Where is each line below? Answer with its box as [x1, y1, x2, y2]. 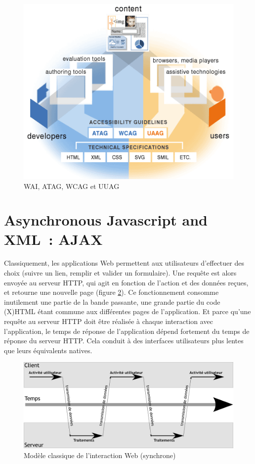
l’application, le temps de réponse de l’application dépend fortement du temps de [4, 325, 250, 336]
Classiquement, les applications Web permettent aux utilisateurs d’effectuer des [4, 258, 244, 268]
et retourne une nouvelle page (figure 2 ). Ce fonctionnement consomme [4, 287, 219, 297]
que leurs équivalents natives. [4, 345, 92, 355]
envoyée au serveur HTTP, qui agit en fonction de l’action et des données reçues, [4, 277, 249, 287]
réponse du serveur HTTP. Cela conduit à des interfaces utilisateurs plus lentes [4, 335, 244, 346]
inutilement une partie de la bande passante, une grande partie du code [4, 296, 220, 307]
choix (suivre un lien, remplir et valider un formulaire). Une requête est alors [4, 268, 237, 278]
